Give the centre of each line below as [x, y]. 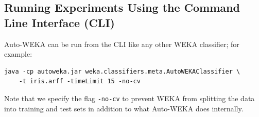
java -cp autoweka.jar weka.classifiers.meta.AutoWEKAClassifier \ [122, 71]
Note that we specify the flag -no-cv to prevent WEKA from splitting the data [129, 98]
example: [18, 54]
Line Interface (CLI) [59, 22]
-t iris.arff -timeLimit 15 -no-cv [80, 81]
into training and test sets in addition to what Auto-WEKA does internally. [124, 108]
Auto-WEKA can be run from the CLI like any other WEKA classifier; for [122, 44]
